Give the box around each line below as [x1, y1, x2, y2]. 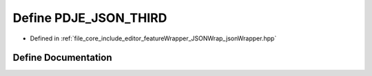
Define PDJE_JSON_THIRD [12, 10, 167, 25]
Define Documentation [12, 52, 112, 64]
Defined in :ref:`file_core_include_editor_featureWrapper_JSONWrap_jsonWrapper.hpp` [30, 34, 277, 42]
